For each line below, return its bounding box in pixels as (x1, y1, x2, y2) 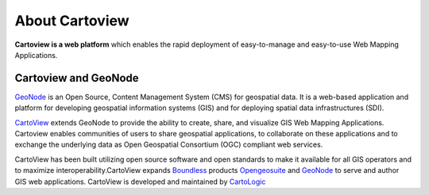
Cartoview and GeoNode (14, 71, 139, 85)
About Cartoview (14, 12, 130, 29)
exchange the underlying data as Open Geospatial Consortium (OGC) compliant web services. (14, 140, 323, 150)
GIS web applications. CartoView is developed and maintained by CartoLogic (14, 177, 266, 186)
